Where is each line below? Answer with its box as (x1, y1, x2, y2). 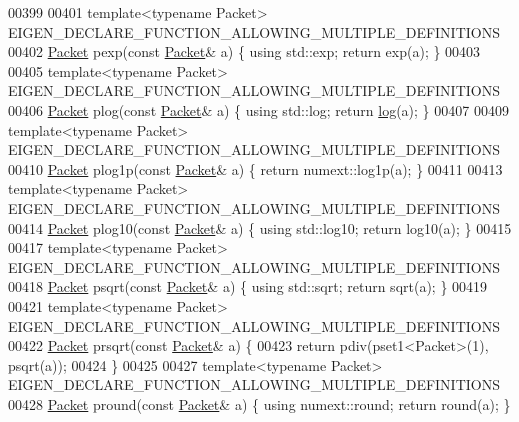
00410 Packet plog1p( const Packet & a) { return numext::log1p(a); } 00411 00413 (8, 158, 503, 179)
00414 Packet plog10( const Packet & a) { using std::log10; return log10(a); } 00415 (8, 217, 512, 238)
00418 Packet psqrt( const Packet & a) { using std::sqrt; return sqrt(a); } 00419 (8, 276, 488, 297)
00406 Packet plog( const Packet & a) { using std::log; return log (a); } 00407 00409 (8, 99, 509, 120)
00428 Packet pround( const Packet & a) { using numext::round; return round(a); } (8, 393, 511, 414)
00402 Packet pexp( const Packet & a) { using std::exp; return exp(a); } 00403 (8, 41, 481, 62)
